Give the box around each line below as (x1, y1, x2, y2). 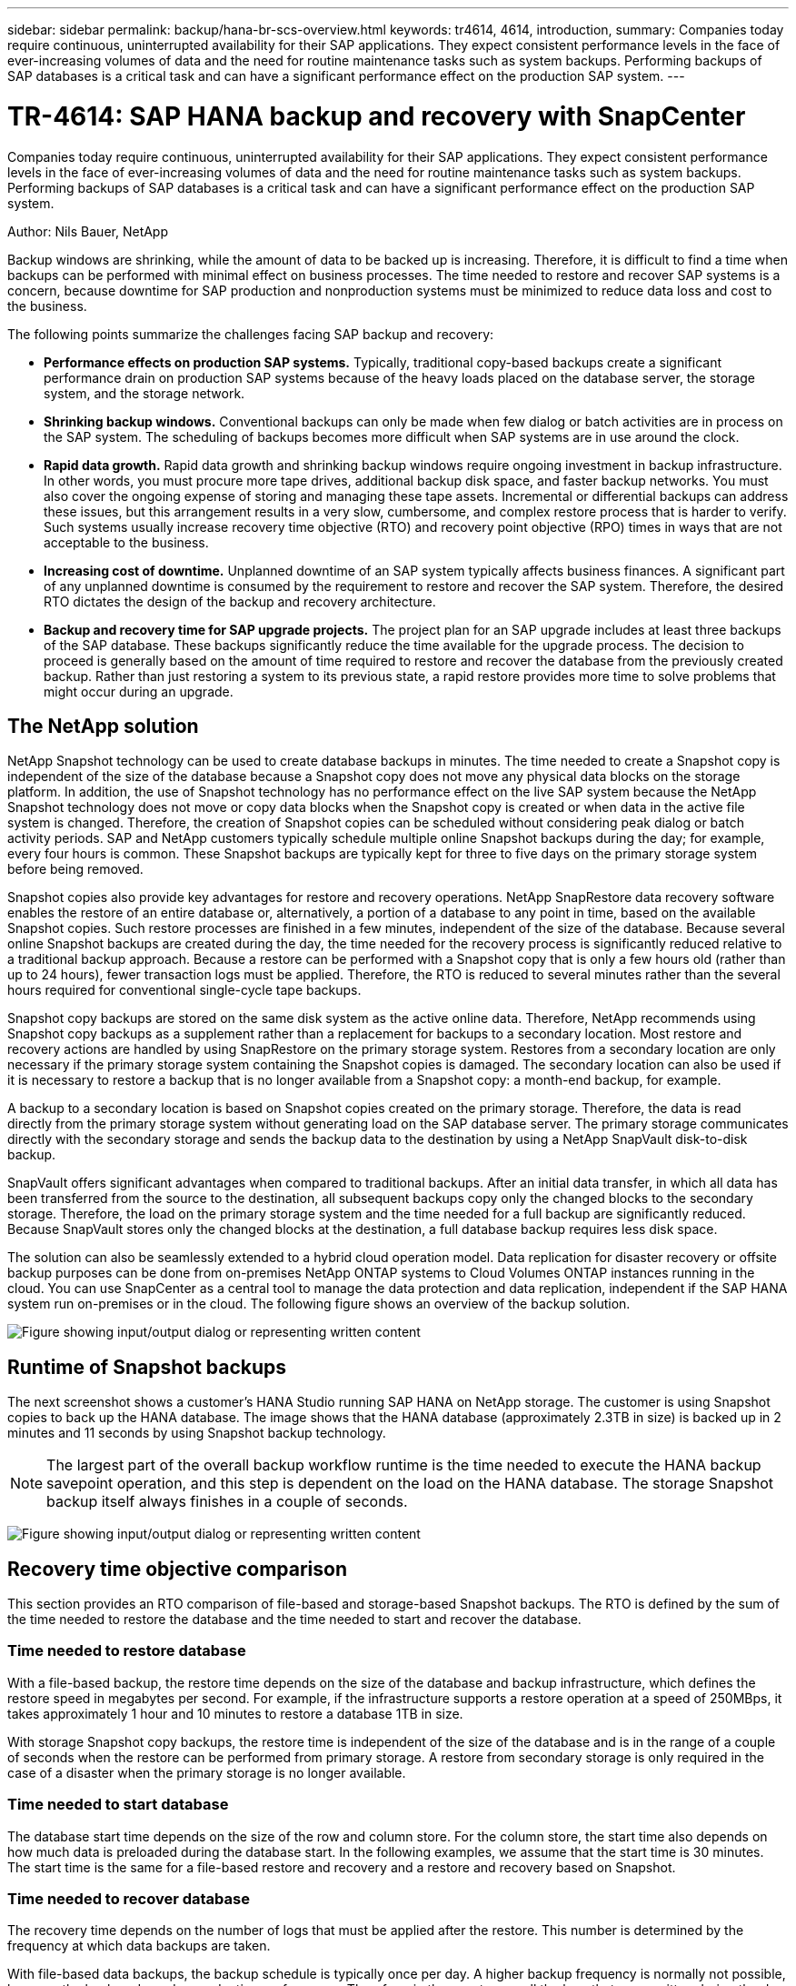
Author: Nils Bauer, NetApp (7, 223, 169, 239)
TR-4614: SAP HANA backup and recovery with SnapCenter (7, 100, 746, 132)
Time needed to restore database (7, 1641, 246, 1660)
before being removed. (7, 861, 144, 878)
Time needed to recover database (7, 1889, 250, 1908)
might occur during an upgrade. (44, 683, 234, 699)
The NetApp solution (7, 714, 199, 737)
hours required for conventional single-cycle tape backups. (7, 982, 362, 998)
